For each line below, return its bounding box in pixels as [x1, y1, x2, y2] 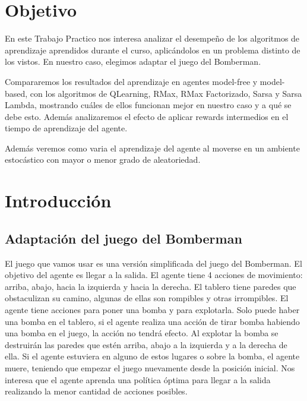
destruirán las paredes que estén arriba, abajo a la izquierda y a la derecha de [5, 338, 287, 351]
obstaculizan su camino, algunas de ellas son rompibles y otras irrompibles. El [5, 292, 289, 304]
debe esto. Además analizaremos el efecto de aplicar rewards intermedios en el [5, 110, 289, 122]
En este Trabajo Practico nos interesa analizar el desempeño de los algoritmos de [5, 32, 300, 45]
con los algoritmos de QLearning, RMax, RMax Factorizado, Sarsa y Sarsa [30, 87, 302, 99]
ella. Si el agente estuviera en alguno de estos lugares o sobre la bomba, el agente [5, 350, 300, 362]
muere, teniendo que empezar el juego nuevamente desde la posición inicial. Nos [5, 361, 295, 374]
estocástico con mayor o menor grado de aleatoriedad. [5, 153, 201, 166]
